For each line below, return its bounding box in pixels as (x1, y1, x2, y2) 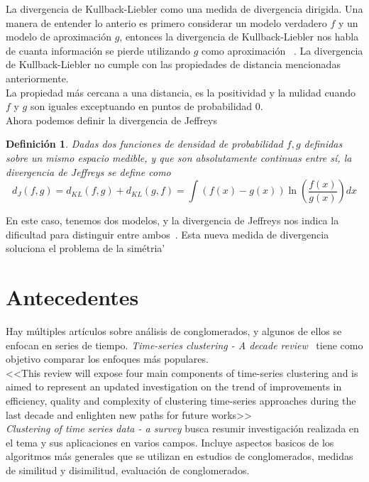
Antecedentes (6, 283, 139, 312)
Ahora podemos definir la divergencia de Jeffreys (6, 112, 218, 127)
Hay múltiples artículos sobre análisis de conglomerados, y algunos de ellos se (6, 324, 342, 339)
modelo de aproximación (6, 29, 111, 44)
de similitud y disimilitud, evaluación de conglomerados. (6, 462, 250, 477)
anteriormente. (6, 70, 69, 85)
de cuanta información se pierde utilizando (6, 43, 190, 57)
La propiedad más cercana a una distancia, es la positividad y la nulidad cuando (6, 84, 356, 99)
